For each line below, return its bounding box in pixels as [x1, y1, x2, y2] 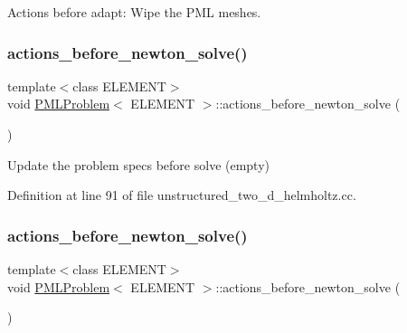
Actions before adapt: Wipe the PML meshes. [7, 3, 261, 21]
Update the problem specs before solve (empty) [7, 155, 270, 174]
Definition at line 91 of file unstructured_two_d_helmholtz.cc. [7, 186, 356, 205]
